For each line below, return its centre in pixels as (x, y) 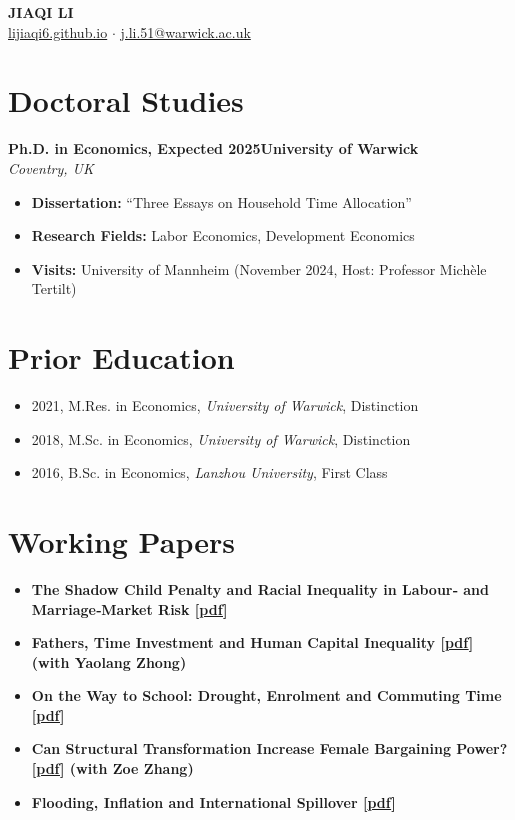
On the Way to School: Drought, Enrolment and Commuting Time (266, 695)
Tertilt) (54, 288)
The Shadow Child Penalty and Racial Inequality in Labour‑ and (260, 588)
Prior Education (121, 357)
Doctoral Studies (126, 100)
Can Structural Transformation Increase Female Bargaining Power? (269, 748)
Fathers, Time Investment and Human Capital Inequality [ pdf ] (252, 642)
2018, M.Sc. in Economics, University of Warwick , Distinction (221, 438)
